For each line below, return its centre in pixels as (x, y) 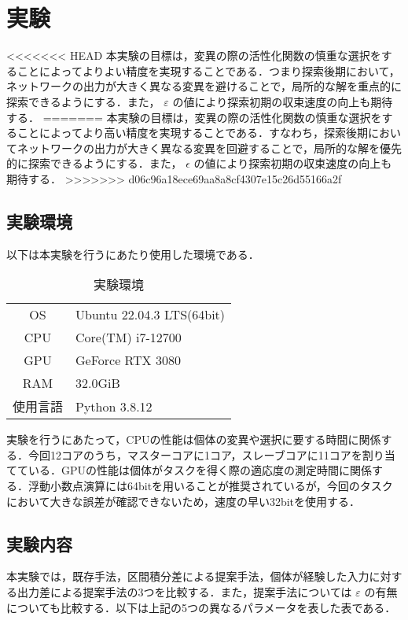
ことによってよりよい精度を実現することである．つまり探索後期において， (208, 70)
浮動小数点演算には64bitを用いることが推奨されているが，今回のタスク (210, 486)
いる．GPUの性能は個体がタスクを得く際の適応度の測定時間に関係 (200, 470)
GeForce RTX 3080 (128, 360)
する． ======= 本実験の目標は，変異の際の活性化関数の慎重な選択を (194, 117)
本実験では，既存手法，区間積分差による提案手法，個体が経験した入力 (188, 576)
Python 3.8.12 (114, 406)
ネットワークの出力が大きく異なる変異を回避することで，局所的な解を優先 (210, 148)
